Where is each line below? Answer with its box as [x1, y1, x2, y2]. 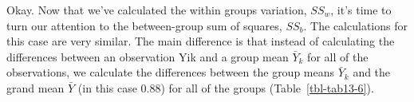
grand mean [6, 79, 65, 96]
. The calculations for [303, 17, 408, 33]
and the [353, 64, 391, 80]
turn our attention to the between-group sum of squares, [6, 17, 282, 33]
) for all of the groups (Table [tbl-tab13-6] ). [160, 79, 374, 96]
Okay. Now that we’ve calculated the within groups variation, [6, 2, 307, 18]
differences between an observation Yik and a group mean [6, 48, 289, 65]
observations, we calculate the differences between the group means [6, 64, 335, 80]
